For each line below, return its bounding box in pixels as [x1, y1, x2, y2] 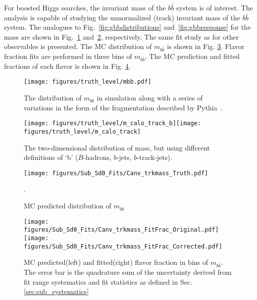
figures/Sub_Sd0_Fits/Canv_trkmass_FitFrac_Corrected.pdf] [24, 243, 222, 250]
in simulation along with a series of [97, 93, 203, 103]
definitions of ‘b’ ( [24, 152, 78, 162]
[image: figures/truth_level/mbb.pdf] [24, 78, 152, 86]
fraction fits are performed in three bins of [4, 51, 132, 61]
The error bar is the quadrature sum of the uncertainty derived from [24, 267, 232, 277]
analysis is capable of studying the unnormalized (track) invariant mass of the [4, 12, 240, 22]
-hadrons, [83, 152, 111, 162]
